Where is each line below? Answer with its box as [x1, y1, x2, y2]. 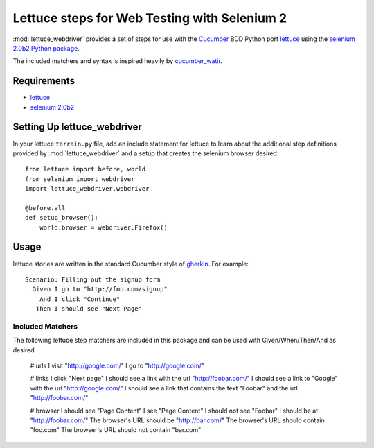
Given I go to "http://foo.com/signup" [32, 285, 168, 293]
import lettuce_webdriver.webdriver [25, 184, 150, 193]
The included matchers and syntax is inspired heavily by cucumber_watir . [12, 57, 223, 65]
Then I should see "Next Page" [35, 305, 142, 313]
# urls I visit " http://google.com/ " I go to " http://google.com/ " [30, 361, 204, 370]
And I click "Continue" [39, 295, 121, 303]
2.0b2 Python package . [12, 44, 80, 52]
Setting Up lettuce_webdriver [12, 121, 142, 133]
